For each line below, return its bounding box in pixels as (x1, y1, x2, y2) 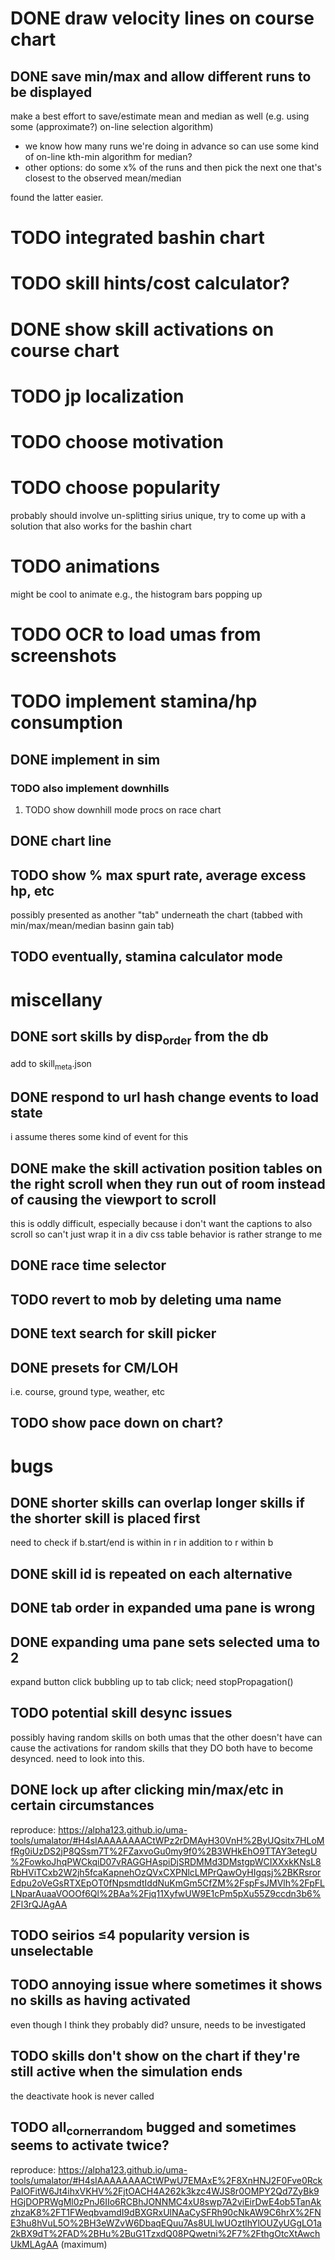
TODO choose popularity (10, 477, 221, 499)
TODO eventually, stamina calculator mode (10, 948, 283, 966)
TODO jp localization (10, 385, 185, 407)
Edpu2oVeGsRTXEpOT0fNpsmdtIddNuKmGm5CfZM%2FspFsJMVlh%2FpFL (10, 1877, 325, 1889)
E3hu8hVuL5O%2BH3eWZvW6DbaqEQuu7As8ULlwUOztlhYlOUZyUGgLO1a (10, 2217, 322, 2229)
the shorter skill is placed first (10, 1510, 201, 1527)
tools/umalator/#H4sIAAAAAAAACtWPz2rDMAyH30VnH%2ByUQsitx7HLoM (10, 1834, 325, 1846)
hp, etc (10, 882, 55, 899)
